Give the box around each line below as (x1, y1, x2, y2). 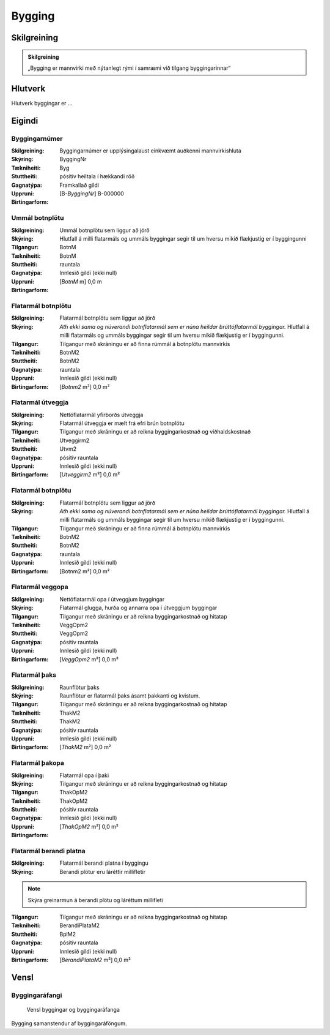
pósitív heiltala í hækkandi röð (59, 173, 135, 180)
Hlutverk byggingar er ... (11, 99, 73, 107)
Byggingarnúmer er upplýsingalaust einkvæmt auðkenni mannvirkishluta (59, 147, 241, 154)
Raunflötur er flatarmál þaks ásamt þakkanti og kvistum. (59, 692, 200, 699)
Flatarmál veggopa (11, 582, 68, 591)
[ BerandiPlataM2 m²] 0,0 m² (59, 956, 131, 963)
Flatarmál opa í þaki (59, 772, 109, 779)
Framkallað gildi (59, 181, 99, 189)
